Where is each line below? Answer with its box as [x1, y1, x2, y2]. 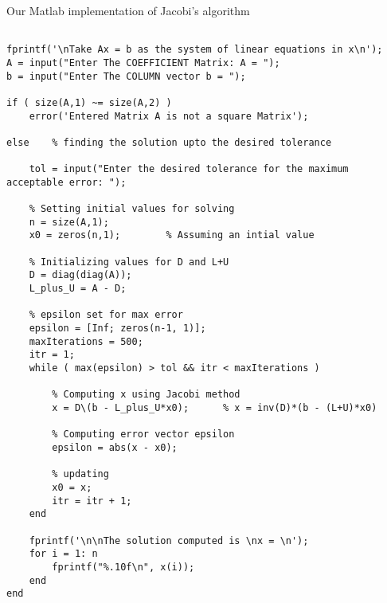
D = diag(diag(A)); [29, 269, 132, 281]
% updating [52, 468, 109, 480]
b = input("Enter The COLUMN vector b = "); [6, 70, 246, 82]
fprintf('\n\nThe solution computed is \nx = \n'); [29, 534, 309, 546]
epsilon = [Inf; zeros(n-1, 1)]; [29, 323, 206, 335]
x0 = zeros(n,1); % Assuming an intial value [29, 229, 315, 241]
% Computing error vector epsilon [52, 429, 235, 441]
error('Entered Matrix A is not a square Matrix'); [29, 110, 309, 122]
